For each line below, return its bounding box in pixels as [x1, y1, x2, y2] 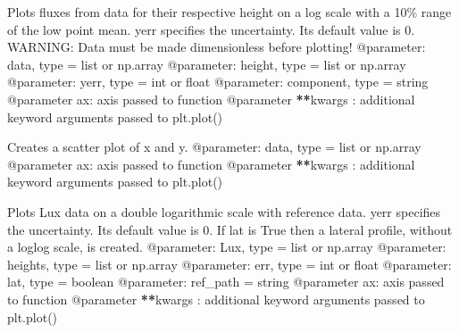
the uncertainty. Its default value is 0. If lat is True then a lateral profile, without [7, 220, 453, 238]
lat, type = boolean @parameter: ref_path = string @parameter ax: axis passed [7, 272, 445, 291]
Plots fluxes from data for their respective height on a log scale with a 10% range [7, 3, 452, 21]
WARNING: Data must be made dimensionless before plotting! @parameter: [7, 37, 426, 56]
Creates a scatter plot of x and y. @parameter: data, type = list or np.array [7, 137, 421, 156]
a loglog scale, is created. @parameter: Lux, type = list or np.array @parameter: [7, 237, 446, 256]
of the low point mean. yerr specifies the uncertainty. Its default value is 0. [7, 20, 415, 38]
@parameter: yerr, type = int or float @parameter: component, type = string [7, 72, 429, 91]
